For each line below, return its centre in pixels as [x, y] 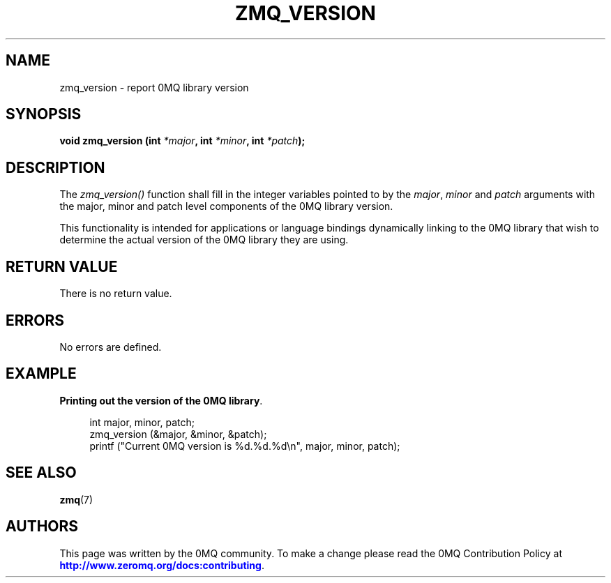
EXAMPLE [41, 374]
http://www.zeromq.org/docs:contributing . [162, 565]
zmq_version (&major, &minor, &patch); [178, 434]
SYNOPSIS [44, 114]
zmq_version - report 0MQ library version [154, 87]
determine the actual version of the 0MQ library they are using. [204, 240]
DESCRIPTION [55, 167]
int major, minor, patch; [142, 422]
